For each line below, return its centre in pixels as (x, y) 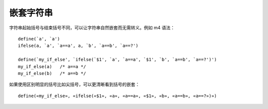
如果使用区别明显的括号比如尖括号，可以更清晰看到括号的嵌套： (74, 84)
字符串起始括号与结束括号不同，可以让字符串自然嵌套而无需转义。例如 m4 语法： (92, 28)
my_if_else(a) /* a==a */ (52, 66)
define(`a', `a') (39, 39)
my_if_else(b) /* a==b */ (52, 73)
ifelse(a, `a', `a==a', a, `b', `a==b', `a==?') (78, 46)
